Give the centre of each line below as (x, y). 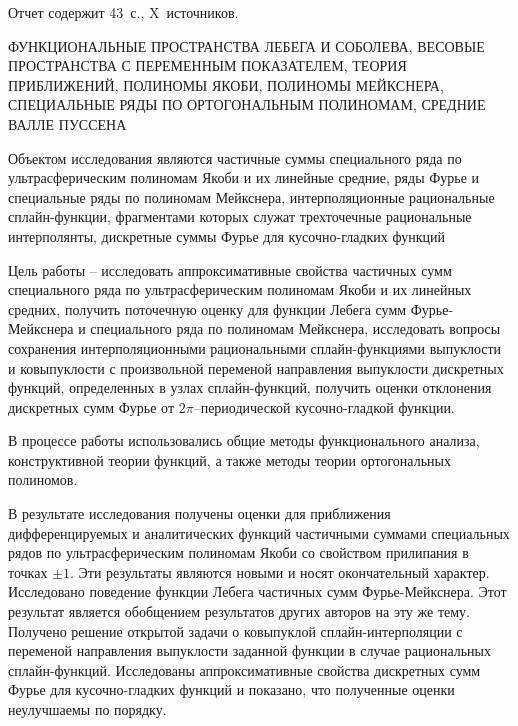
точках (28, 571)
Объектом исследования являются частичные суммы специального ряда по (235, 157)
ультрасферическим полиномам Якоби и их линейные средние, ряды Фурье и (244, 177)
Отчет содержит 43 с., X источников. (123, 12)
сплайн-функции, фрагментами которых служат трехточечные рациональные (240, 216)
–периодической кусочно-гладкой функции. (324, 406)
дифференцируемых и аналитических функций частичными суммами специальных (259, 532)
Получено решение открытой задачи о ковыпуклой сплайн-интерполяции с (235, 630)
